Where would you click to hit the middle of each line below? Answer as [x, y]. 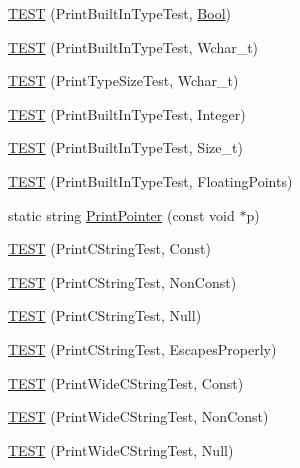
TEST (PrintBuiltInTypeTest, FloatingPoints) [150, 180]
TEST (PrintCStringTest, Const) [109, 248]
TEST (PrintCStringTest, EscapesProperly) [142, 348]
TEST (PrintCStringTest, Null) [105, 315]
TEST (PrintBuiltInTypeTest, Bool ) [120, 13]
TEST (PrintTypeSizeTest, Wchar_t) [123, 80]
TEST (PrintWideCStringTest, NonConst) [138, 416]
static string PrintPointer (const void [121, 214]
